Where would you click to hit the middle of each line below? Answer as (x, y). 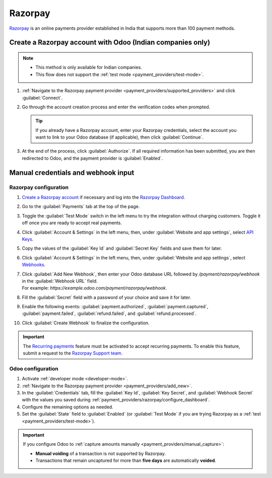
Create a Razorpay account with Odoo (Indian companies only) (110, 43)
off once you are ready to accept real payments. (72, 223)
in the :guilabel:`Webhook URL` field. (60, 281)
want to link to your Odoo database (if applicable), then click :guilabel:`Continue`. (120, 137)
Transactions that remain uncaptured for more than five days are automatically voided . (126, 460)
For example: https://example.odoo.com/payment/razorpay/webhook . (94, 288)
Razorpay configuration (39, 187)
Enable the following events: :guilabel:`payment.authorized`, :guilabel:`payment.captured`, (115, 307)
